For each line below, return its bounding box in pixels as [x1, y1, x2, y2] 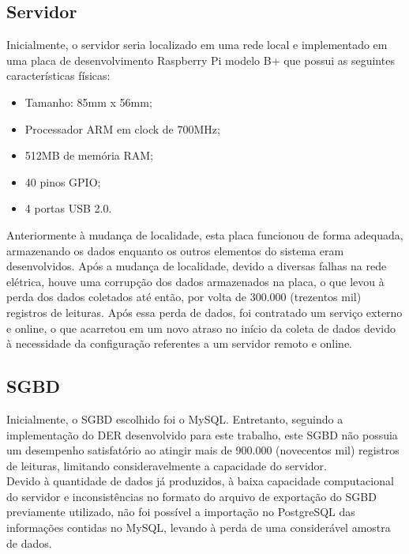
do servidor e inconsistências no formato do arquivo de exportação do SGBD [6, 488, 377, 504]
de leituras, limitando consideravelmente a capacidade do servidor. [6, 457, 327, 473]
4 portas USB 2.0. [24, 200, 112, 217]
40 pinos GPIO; [24, 173, 101, 190]
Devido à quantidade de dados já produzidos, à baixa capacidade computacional [6, 473, 394, 489]
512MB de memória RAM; [24, 147, 153, 164]
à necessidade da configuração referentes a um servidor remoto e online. [6, 335, 353, 352]
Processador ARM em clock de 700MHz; [24, 120, 220, 137]
